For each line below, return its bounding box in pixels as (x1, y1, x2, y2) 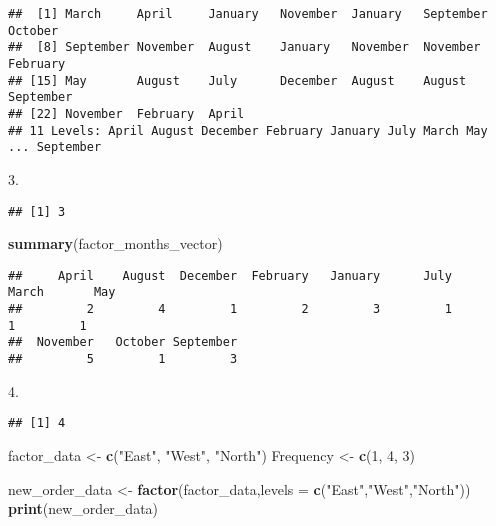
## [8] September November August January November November (8, 40, 481, 55)
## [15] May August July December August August (8, 73, 467, 88)
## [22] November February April (8, 106, 245, 121)
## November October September (8, 335, 238, 350)
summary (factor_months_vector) (8, 233, 223, 254)
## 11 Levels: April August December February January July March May (8, 123, 488, 138)
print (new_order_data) (8, 498, 159, 519)
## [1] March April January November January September (8, 7, 488, 21)
